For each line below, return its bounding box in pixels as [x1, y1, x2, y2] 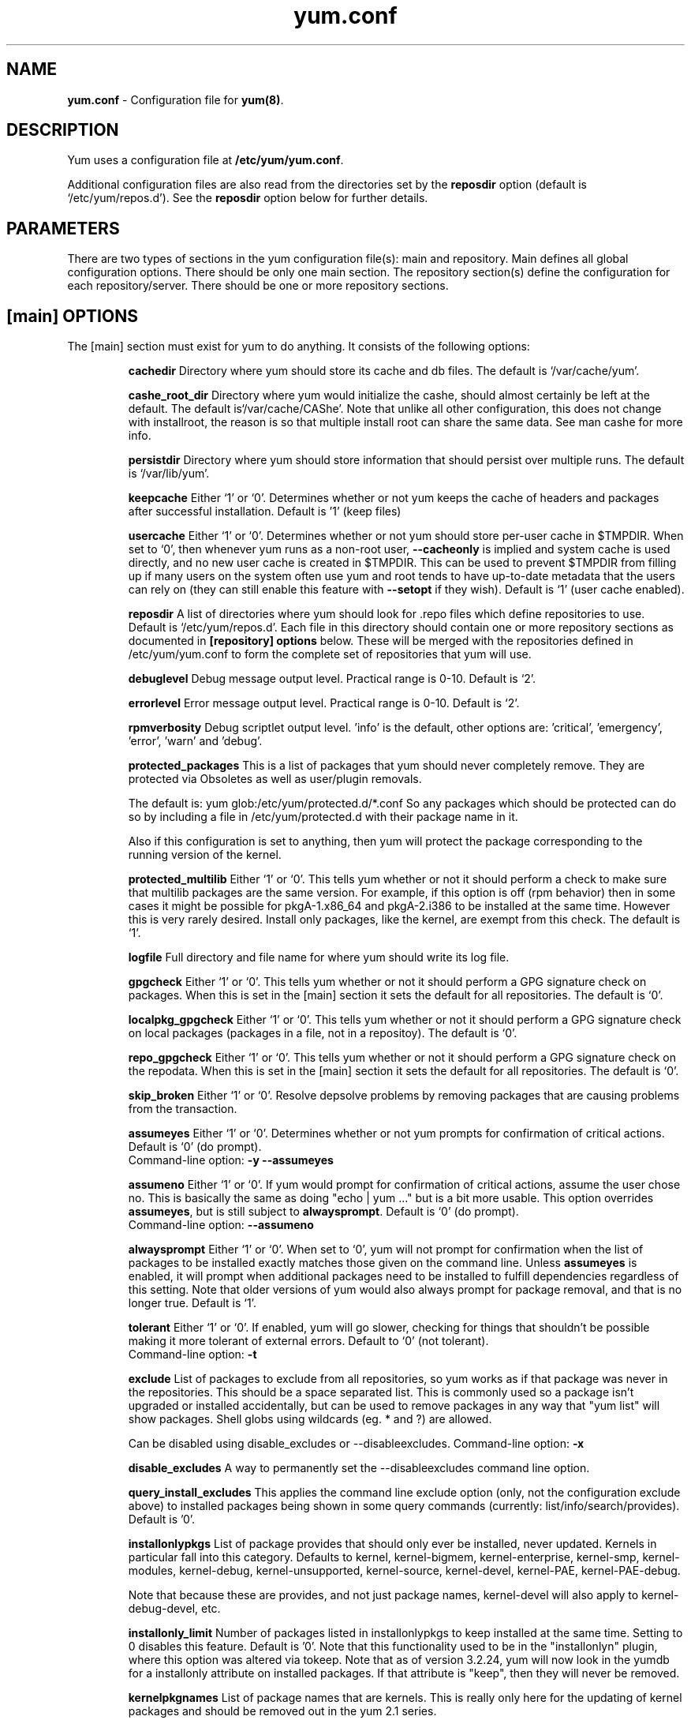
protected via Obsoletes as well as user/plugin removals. [128, 772, 422, 786]
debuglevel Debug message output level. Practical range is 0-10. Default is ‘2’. [128, 672, 536, 686]
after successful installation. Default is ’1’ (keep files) [128, 504, 402, 519]
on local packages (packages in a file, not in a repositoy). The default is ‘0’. [128, 1026, 517, 1040]
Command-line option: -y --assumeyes [128, 1153, 334, 1167]
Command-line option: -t [128, 1347, 257, 1362]
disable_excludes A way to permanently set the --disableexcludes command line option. [128, 1461, 590, 1475]
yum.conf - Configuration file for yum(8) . [67, 92, 284, 107]
